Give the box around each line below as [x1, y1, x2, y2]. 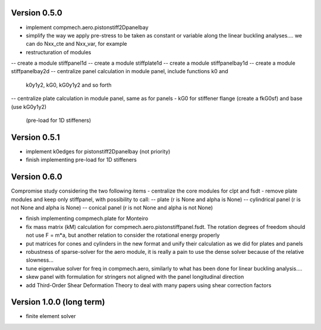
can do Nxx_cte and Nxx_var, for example [26, 40, 127, 48]
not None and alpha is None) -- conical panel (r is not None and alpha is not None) [11, 204, 213, 211]
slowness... [26, 256, 53, 264]
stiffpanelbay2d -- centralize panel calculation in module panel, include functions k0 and [11, 68, 228, 75]
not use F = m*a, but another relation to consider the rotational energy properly [26, 232, 220, 239]
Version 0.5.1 [11, 132, 61, 142]
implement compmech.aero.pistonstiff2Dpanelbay [26, 24, 149, 31]
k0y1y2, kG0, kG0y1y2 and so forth [26, 81, 112, 89]
